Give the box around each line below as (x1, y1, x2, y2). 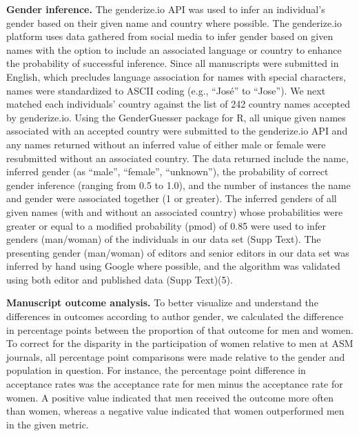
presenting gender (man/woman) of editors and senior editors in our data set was (6, 245, 349, 259)
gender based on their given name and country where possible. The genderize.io (6, 15, 342, 30)
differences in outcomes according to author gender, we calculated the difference (6, 309, 344, 324)
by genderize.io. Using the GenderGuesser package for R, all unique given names (6, 110, 346, 124)
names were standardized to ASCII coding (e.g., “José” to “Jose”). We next (6, 83, 326, 97)
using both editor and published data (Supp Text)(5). (6, 272, 233, 286)
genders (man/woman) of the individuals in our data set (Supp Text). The (6, 232, 321, 246)
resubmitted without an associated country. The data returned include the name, (6, 150, 349, 165)
